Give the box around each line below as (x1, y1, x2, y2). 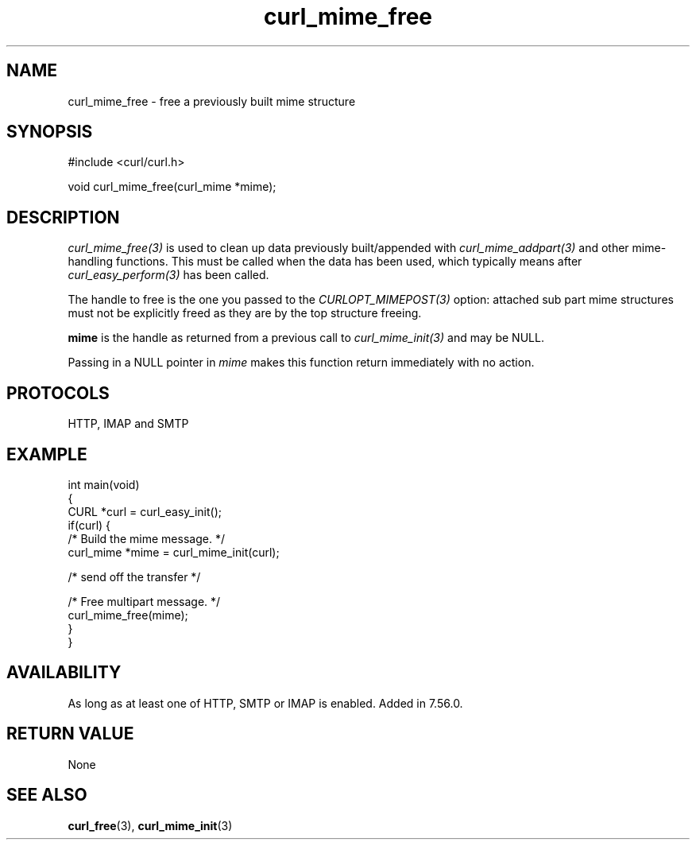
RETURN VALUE (6, 724, 134, 744)
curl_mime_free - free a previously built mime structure (68, 94, 356, 108)
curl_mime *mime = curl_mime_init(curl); (68, 545, 280, 559)
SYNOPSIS (6, 122, 93, 142)
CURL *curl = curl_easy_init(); (68, 504, 222, 518)
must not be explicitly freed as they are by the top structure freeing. (68, 306, 422, 320)
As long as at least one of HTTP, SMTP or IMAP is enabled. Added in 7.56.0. (68, 696, 463, 710)
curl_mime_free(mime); (68, 607, 188, 622)
